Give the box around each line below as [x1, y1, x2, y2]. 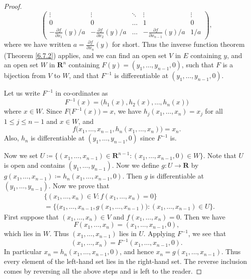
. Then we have [179, 211, 226, 221]
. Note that [203, 150, 237, 160]
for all [205, 106, 223, 116]
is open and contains [4, 160, 65, 170]
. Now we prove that [48, 180, 110, 190]
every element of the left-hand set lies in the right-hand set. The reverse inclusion [4, 256, 247, 266]
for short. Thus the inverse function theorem [112, 39, 245, 49]
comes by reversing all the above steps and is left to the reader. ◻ [4, 265, 202, 276]
